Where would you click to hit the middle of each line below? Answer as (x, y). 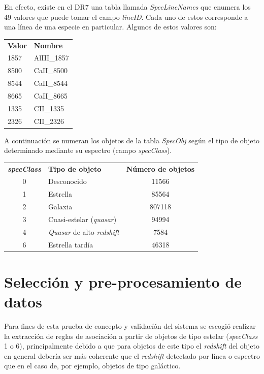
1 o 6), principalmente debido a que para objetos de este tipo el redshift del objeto (132, 346)
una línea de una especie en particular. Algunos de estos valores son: (110, 27)
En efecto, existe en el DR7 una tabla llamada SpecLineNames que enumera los (127, 7)
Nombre (48, 45)
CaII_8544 (51, 83)
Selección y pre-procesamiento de (123, 281)
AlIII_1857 (51, 58)
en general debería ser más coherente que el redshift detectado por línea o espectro (132, 355)
